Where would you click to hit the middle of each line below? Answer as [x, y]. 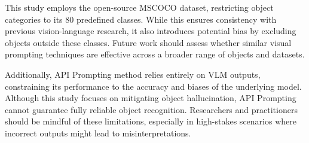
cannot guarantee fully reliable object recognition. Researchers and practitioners [151, 109]
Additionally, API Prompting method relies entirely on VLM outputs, [133, 74]
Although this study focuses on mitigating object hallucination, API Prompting [151, 98]
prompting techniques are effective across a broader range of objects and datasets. [155, 54]
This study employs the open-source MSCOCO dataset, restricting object [139, 7]
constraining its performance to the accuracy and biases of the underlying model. [153, 86]
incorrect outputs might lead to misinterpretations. [98, 133]
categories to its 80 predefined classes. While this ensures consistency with [141, 19]
